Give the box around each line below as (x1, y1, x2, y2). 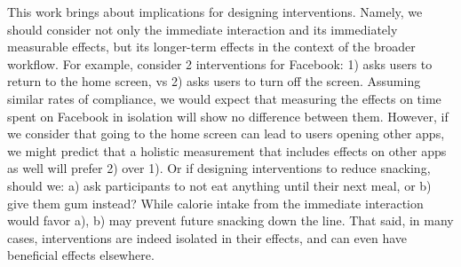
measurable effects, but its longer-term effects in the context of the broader (7, 37, 416, 56)
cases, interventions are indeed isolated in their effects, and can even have (7, 228, 408, 247)
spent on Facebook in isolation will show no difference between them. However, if (7, 106, 449, 125)
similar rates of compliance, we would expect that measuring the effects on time (7, 89, 441, 107)
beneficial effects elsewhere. (7, 246, 155, 264)
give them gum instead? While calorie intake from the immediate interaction (7, 193, 424, 212)
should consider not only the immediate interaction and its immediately (7, 20, 398, 38)
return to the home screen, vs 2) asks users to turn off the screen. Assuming (7, 72, 421, 90)
